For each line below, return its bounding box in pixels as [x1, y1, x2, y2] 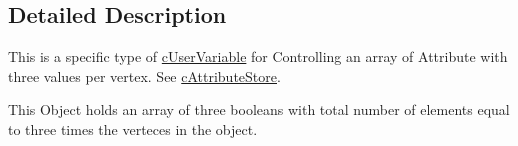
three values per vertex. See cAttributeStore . [8, 65, 281, 86]
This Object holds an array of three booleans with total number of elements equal [8, 99, 510, 120]
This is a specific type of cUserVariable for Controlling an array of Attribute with [8, 46, 508, 67]
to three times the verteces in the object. [8, 118, 258, 139]
